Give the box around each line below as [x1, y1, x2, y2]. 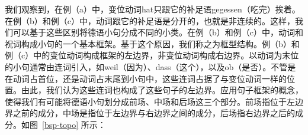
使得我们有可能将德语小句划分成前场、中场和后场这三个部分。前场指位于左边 [5, 95, 303, 107]
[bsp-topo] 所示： [42, 118, 106, 130]
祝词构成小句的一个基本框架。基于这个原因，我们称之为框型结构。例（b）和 [5, 37, 300, 50]
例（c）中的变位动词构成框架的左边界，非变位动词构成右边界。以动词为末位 [5, 49, 299, 61]
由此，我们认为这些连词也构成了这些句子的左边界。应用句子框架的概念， [21, 84, 303, 96]
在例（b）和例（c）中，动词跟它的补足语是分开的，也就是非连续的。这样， [5, 14, 295, 27]
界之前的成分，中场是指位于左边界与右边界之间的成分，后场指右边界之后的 [5, 107, 295, 119]
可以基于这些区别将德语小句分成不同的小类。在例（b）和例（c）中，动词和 [12, 26, 303, 38]
